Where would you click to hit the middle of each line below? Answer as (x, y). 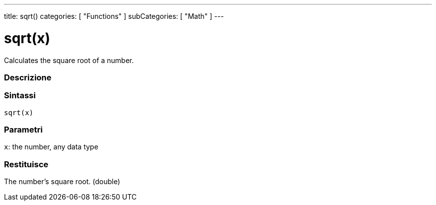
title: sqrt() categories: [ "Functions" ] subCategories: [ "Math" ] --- (114, 16)
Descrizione (28, 77)
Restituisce (26, 164)
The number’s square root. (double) (62, 182)
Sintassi (20, 96)
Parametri (23, 130)
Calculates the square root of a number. (69, 60)
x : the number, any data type (51, 147)
